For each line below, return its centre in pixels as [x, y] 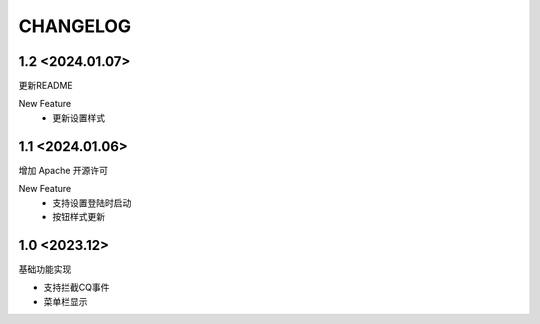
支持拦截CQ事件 [76, 287]
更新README [46, 86]
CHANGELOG [75, 26]
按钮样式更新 [78, 216]
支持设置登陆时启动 [92, 202]
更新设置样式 [78, 117]
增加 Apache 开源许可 [63, 170]
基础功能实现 [45, 269]
